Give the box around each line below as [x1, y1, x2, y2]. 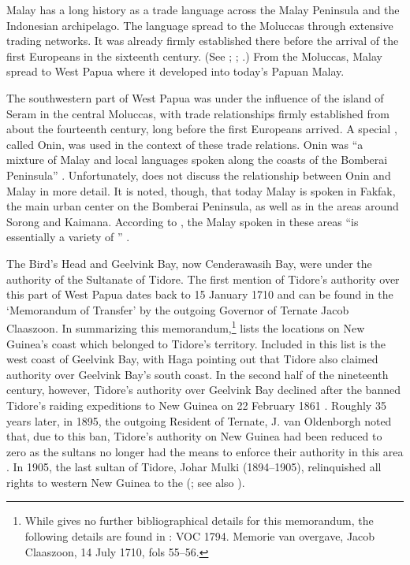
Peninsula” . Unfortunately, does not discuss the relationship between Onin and [6, 166, 391, 183]
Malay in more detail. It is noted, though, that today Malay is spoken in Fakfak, [6, 182, 396, 199]
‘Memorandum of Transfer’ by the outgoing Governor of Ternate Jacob [6, 301, 349, 318]
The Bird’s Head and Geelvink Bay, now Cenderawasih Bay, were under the [6, 255, 372, 271]
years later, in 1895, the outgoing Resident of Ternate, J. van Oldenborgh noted [6, 412, 392, 429]
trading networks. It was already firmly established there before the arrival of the [6, 32, 399, 49]
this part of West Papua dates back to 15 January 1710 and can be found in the [6, 286, 393, 303]
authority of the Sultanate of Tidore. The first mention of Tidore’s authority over [6, 270, 400, 287]
